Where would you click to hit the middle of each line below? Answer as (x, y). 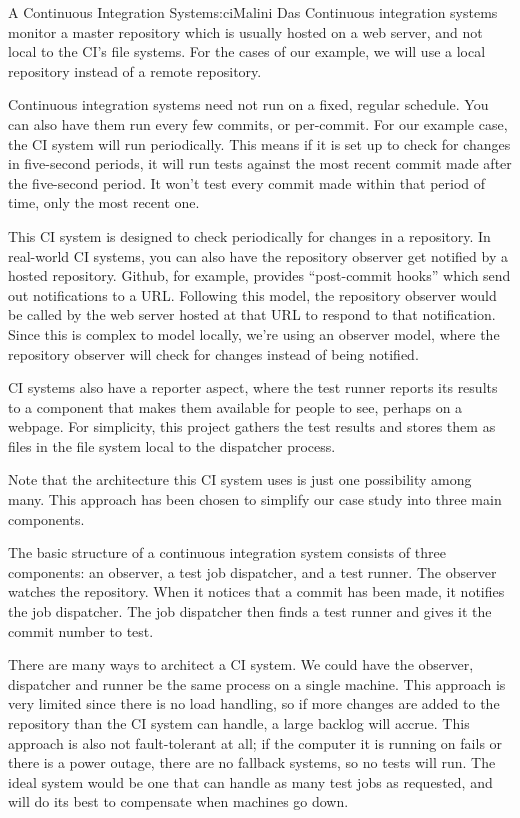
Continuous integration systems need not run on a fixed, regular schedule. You (248, 104)
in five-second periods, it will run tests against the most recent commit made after (260, 163)
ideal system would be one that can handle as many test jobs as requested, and (250, 781)
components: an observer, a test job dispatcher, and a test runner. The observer (252, 571)
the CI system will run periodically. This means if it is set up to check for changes (259, 143)
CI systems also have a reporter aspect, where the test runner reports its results (253, 387)
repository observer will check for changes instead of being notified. (213, 353)
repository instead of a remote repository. (135, 70)
